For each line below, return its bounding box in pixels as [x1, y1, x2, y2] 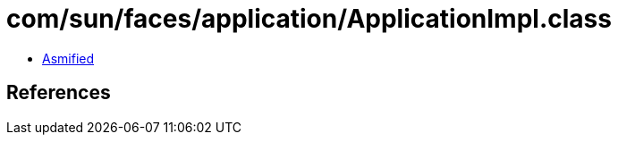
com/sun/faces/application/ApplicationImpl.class [6, 4, 612, 34]
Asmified [42, 50, 95, 66]
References [6, 81, 111, 104]
